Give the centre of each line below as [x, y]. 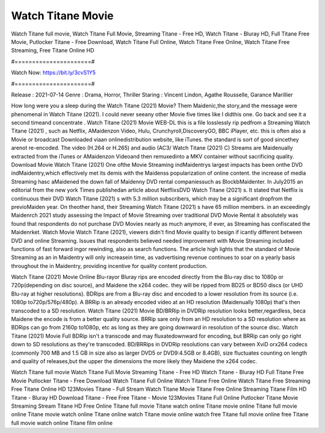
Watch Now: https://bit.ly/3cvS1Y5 [54, 73]
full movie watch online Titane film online [62, 423]
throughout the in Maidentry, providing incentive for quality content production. [109, 266]
